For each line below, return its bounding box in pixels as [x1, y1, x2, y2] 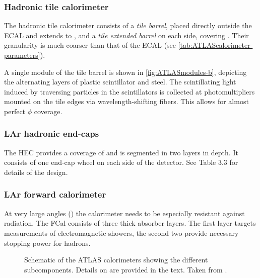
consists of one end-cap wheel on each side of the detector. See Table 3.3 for [4, 157, 238, 167]
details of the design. [4, 166, 68, 177]
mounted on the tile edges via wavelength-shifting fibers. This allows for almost [4, 96, 249, 107]
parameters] [4, 50, 40, 60]
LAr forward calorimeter [4, 188, 106, 201]
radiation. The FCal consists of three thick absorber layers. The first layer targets [4, 218, 256, 228]
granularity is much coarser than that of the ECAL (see [4, 40, 176, 50]
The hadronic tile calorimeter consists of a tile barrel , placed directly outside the [4, 20, 252, 31]
